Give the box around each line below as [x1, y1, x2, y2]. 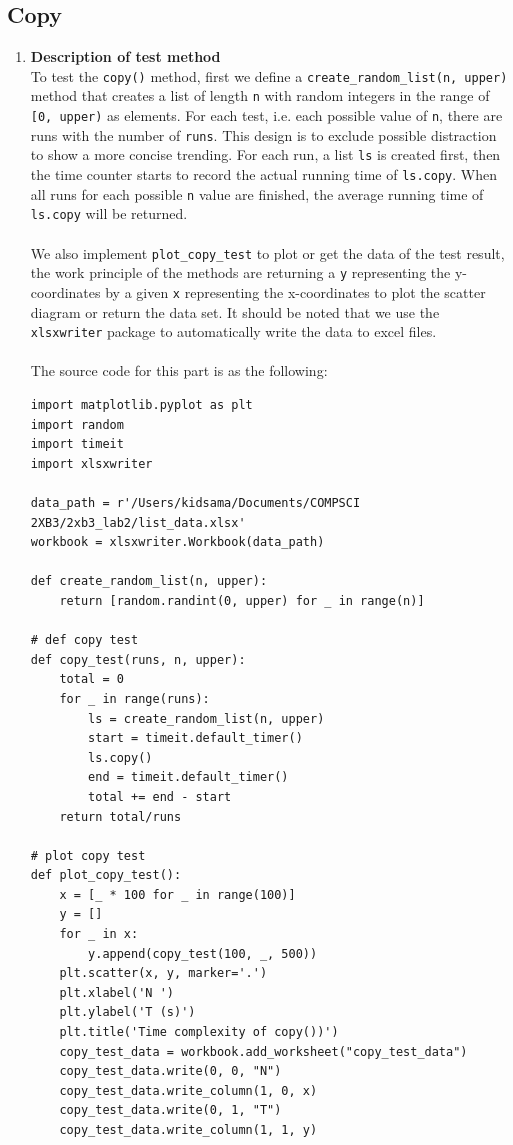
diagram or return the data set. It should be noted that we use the [30, 301, 440, 322]
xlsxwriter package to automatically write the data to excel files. [30, 321, 437, 342]
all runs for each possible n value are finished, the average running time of [30, 183, 484, 204]
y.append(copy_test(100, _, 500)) [88, 946, 318, 961]
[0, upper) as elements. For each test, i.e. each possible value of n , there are [30, 105, 503, 126]
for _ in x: [59, 927, 139, 942]
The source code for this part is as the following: [30, 360, 328, 381]
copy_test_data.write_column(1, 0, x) [59, 1083, 318, 1098]
